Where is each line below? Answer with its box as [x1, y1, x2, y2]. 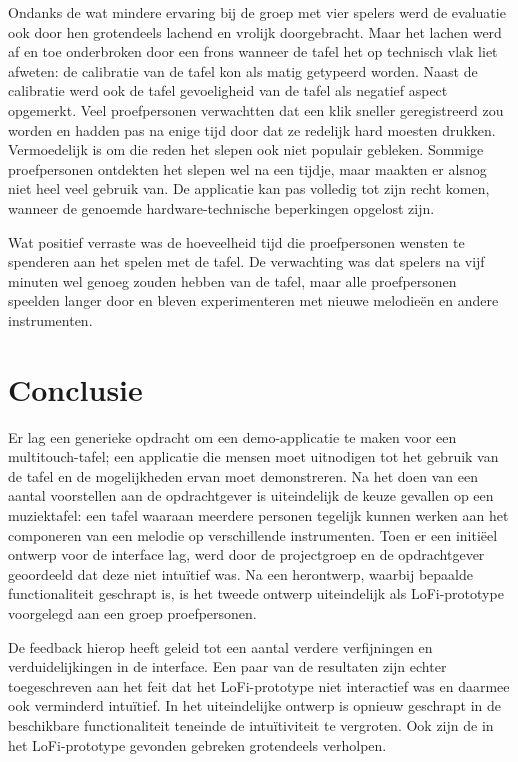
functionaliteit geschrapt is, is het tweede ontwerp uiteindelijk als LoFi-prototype [8, 583, 504, 604]
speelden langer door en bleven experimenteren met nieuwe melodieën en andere [8, 290, 499, 311]
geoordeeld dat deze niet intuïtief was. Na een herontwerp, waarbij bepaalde [8, 563, 473, 584]
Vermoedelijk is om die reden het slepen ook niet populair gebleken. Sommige [8, 139, 484, 160]
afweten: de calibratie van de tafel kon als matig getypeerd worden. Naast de [8, 60, 478, 81]
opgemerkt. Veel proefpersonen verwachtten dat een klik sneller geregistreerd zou [8, 99, 504, 120]
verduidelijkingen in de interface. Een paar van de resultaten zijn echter [8, 656, 447, 677]
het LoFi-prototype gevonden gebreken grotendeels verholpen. [8, 734, 387, 755]
